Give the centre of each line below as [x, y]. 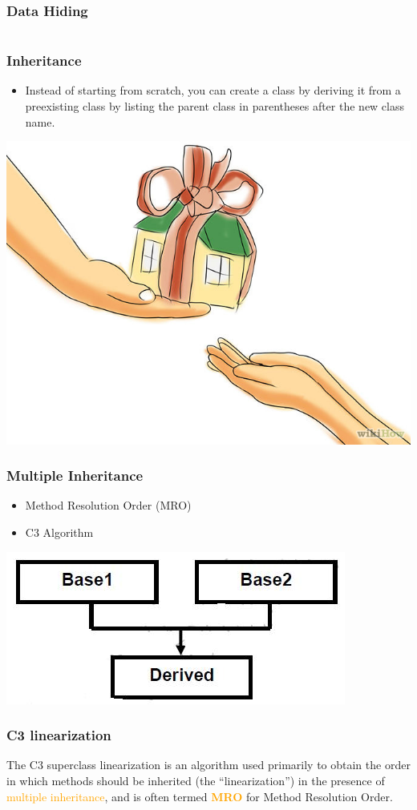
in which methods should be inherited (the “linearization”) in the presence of [196, 780]
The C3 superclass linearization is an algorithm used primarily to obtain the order [208, 765]
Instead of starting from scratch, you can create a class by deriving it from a [213, 90]
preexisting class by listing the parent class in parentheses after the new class [215, 106]
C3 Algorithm [59, 532]
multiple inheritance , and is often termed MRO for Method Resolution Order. [200, 796]
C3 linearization [59, 735]
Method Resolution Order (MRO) [108, 505]
